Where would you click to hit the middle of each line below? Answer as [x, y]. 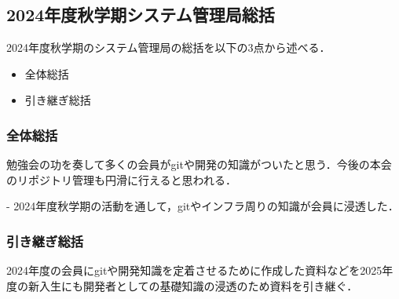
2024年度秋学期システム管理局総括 [141, 15]
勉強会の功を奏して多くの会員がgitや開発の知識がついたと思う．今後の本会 [199, 164]
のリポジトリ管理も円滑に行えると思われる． [121, 179]
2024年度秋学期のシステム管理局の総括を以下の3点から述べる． [168, 47]
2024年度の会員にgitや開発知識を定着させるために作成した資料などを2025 [194, 270]
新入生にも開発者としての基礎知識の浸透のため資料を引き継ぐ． [193, 285]
